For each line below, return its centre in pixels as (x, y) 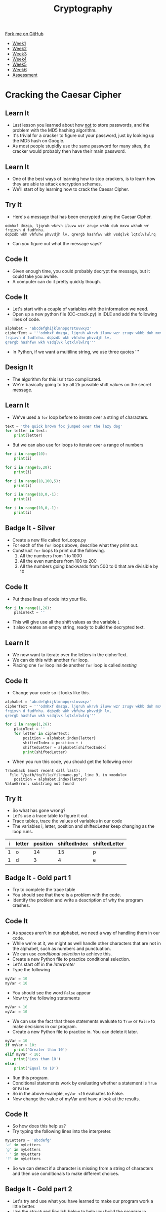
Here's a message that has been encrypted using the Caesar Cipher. (82, 217)
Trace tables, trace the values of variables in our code (67, 821)
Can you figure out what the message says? (57, 243)
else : (11, 1064)
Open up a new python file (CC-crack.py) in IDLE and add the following (84, 314)
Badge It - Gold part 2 (39, 1189)
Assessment (25, 75)
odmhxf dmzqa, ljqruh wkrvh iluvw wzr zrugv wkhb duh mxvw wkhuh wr (77, 225)
